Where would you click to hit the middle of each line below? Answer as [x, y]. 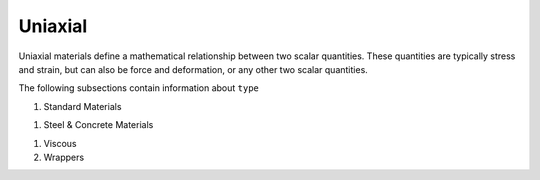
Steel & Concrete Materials [98, 125]
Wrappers [64, 157]
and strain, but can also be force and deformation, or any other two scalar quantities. [193, 69]
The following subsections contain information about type [139, 88]
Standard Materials [82, 106]
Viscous [60, 143]
